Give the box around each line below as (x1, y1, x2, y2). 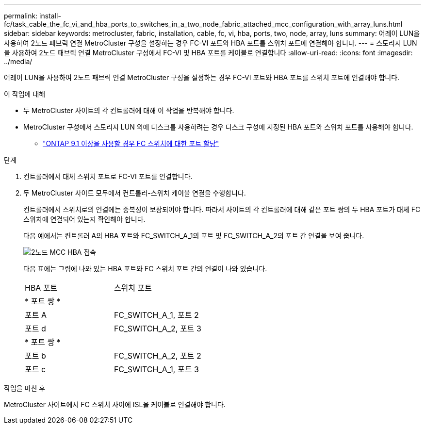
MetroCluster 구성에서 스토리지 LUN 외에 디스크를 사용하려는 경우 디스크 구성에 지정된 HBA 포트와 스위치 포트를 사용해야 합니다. (23, 123, 413, 131)
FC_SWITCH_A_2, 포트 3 (114, 324, 201, 333)
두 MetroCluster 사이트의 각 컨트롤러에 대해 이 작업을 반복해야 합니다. (23, 106, 234, 115)
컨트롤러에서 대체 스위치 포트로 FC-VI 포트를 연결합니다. (23, 172, 193, 181)
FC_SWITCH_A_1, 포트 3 (114, 364, 199, 374)
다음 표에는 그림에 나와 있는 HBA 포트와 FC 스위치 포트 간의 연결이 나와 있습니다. (23, 264, 267, 273)
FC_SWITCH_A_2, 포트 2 (114, 351, 201, 361)
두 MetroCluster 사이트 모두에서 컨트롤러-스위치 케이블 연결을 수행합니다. (23, 189, 246, 197)
